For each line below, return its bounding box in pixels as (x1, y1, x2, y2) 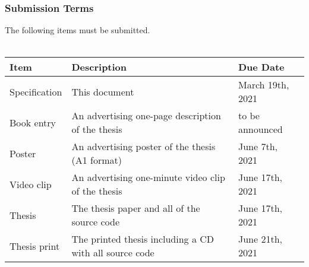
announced (238, 122, 283, 136)
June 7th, (238, 139, 278, 154)
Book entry (10, 115, 56, 129)
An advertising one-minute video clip (71, 170, 225, 185)
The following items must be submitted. (5, 24, 150, 36)
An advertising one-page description (71, 109, 221, 123)
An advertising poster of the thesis (71, 139, 216, 154)
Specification (10, 84, 62, 98)
